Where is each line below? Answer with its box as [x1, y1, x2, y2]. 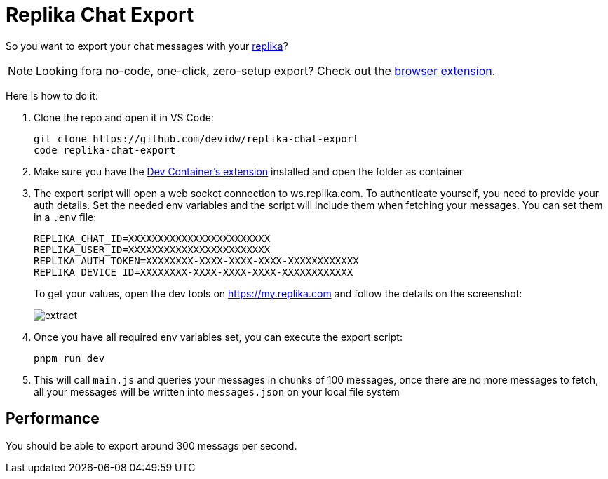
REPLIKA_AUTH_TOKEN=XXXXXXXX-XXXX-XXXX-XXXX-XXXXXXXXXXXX [34, 255, 359, 267]
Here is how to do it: [6, 89, 98, 102]
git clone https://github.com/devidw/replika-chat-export [34, 133, 359, 144]
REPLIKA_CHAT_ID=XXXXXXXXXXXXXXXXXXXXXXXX [34, 232, 271, 244]
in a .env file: [34, 210, 97, 223]
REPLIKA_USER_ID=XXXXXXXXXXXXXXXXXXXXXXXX [34, 243, 271, 255]
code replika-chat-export [34, 144, 176, 156]
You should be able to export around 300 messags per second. [6, 439, 297, 452]
